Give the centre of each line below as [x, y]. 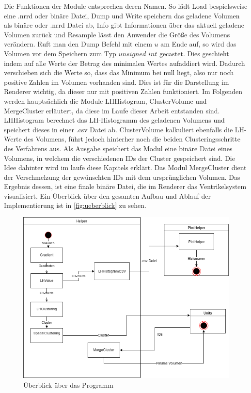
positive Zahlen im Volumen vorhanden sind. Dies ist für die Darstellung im [117, 82]
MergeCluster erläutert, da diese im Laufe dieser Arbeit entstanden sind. [112, 110]
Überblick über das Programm [68, 385]
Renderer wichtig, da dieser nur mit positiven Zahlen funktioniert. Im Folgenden [123, 91]
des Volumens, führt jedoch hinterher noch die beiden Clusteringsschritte [132, 139]
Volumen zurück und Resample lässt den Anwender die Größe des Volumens [117, 34]
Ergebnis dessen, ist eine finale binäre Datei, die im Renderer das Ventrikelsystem [125, 186]
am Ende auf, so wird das [198, 44]
